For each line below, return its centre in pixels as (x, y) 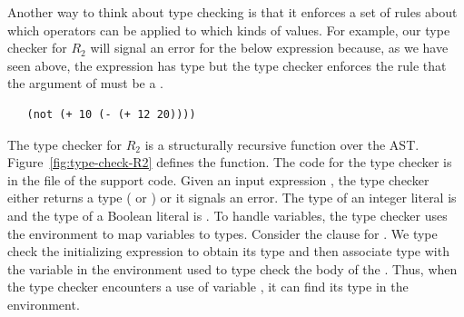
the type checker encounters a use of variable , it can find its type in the (208, 287)
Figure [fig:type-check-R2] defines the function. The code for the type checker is (230, 162)
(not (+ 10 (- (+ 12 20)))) (111, 114)
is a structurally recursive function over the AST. (282, 144)
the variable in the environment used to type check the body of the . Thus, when (232, 268)
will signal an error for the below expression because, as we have (269, 48)
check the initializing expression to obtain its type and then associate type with (228, 251)
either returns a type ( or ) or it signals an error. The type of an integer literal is (232, 198)
